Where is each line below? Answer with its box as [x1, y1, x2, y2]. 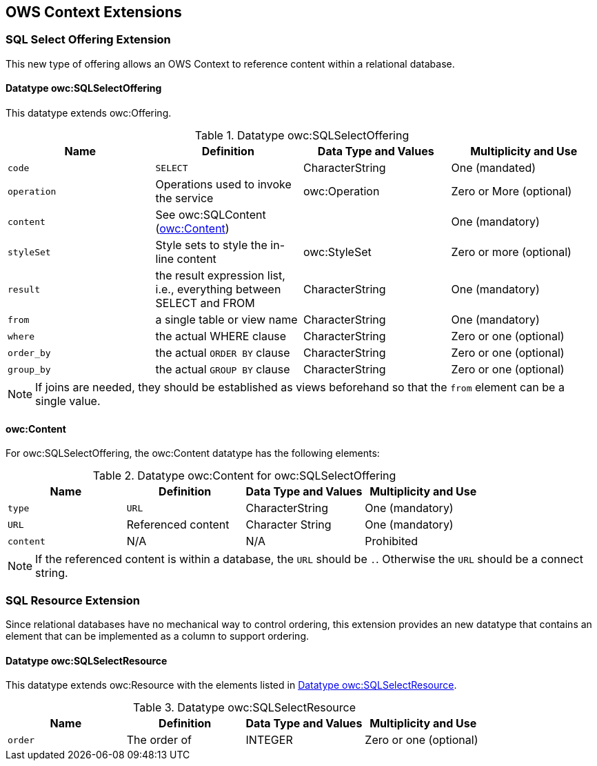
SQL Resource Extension [6, 593, 140, 607]
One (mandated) [451, 161, 536, 175]
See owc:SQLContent [155, 208, 266, 222]
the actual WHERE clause [155, 329, 287, 344]
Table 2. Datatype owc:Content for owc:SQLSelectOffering [92, 469, 396, 483]
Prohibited [365, 534, 418, 549]
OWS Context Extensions [6, 3, 182, 21]
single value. [35, 394, 101, 409]
